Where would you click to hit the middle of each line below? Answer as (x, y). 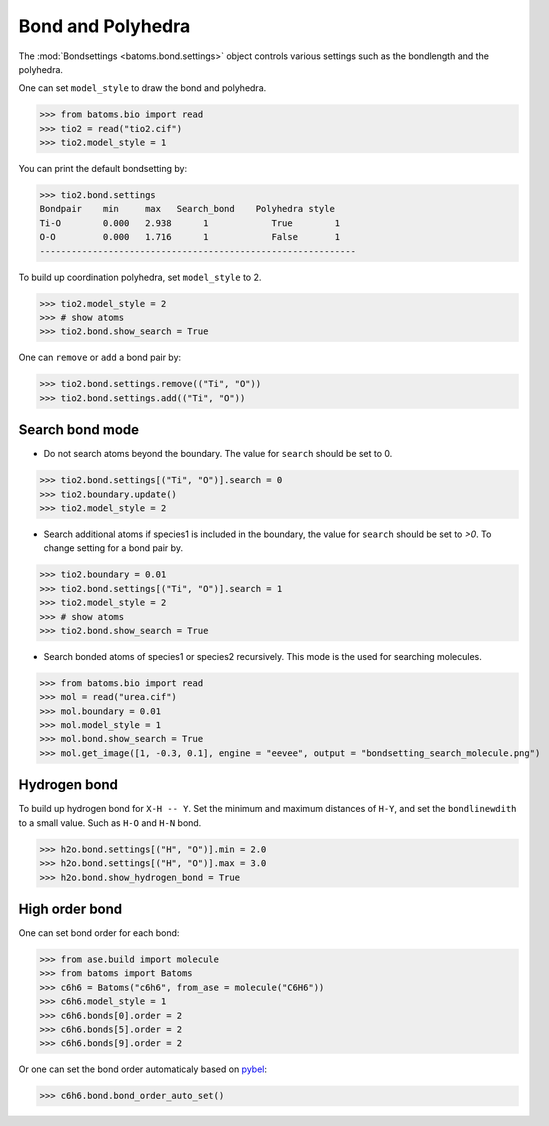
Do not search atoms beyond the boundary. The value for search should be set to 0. (218, 454)
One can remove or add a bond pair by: (100, 357)
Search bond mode (79, 430)
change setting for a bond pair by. (113, 548)
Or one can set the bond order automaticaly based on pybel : (143, 1069)
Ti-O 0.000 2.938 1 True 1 (190, 223)
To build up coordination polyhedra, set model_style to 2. (140, 277)
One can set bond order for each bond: (99, 933)
